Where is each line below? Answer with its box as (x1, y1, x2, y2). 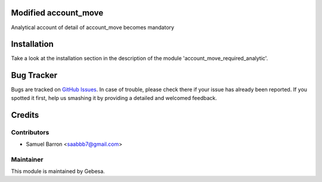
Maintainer (11, 155, 44, 164)
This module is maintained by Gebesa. (11, 168, 106, 175)
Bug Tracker (11, 70, 58, 80)
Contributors (11, 128, 49, 136)
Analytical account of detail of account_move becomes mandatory (11, 24, 175, 31)
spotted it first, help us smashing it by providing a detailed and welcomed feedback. (11, 94, 217, 101)
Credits (11, 110, 39, 120)
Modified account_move (11, 8, 104, 18)
